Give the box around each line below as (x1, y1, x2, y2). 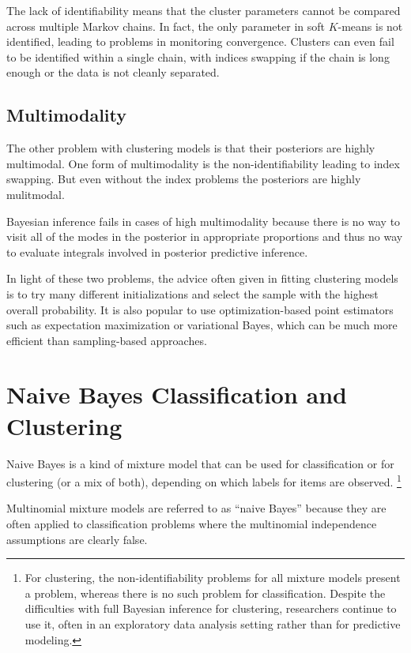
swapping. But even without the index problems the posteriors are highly (6, 171, 361, 187)
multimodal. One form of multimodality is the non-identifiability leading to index (6, 155, 400, 171)
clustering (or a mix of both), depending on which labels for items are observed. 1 (6, 471, 402, 490)
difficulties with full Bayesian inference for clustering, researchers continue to (25, 600, 397, 617)
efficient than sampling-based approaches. (6, 332, 207, 348)
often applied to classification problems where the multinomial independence (6, 516, 377, 532)
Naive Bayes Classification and (6, 378, 347, 411)
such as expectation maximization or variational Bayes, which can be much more (6, 317, 398, 333)
